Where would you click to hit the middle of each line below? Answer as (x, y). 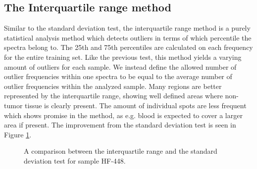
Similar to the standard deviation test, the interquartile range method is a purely (127, 28)
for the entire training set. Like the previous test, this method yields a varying (123, 57)
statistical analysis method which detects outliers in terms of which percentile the (128, 37)
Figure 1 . (18, 134)
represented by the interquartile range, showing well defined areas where (113, 96)
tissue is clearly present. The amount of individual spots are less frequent (136, 105)
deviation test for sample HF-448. (75, 160)
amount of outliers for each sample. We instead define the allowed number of (120, 66)
